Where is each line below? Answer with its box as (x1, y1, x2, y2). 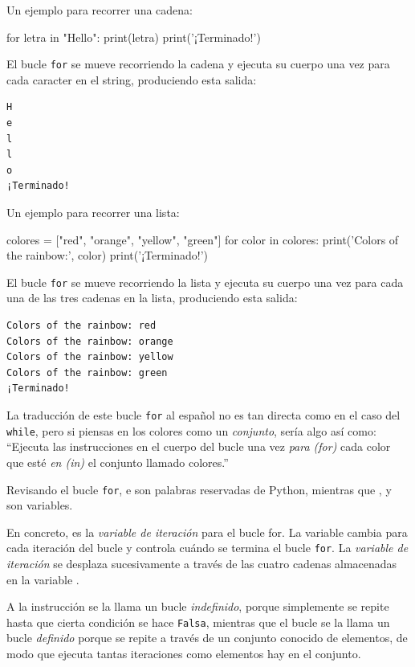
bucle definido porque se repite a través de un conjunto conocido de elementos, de (6, 629, 408, 646)
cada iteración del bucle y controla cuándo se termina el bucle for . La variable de (6, 539, 409, 556)
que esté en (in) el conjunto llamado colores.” (6, 453, 229, 470)
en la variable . (6, 571, 79, 587)
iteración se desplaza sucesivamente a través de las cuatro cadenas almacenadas (6, 555, 397, 571)
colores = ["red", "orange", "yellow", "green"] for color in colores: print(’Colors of (6, 231, 399, 248)
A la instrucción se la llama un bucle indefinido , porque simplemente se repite (6, 598, 389, 615)
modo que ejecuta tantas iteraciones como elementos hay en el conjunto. (6, 645, 361, 662)
